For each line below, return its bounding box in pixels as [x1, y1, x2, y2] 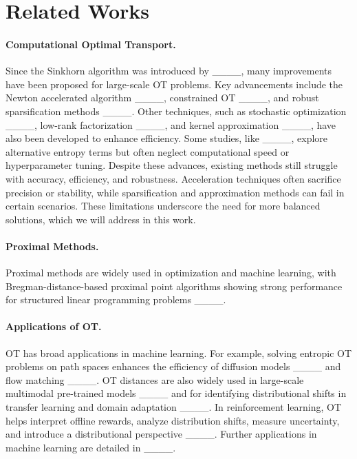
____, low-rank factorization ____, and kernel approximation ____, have [6, 117, 336, 132]
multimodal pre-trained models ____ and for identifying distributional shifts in [6, 386, 347, 400]
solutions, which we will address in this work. [6, 212, 196, 226]
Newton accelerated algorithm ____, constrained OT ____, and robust [6, 90, 319, 105]
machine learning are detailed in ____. [6, 440, 176, 454]
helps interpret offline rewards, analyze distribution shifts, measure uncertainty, [6, 413, 340, 427]
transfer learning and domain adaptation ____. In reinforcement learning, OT [6, 400, 342, 414]
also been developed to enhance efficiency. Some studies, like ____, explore [6, 131, 328, 145]
